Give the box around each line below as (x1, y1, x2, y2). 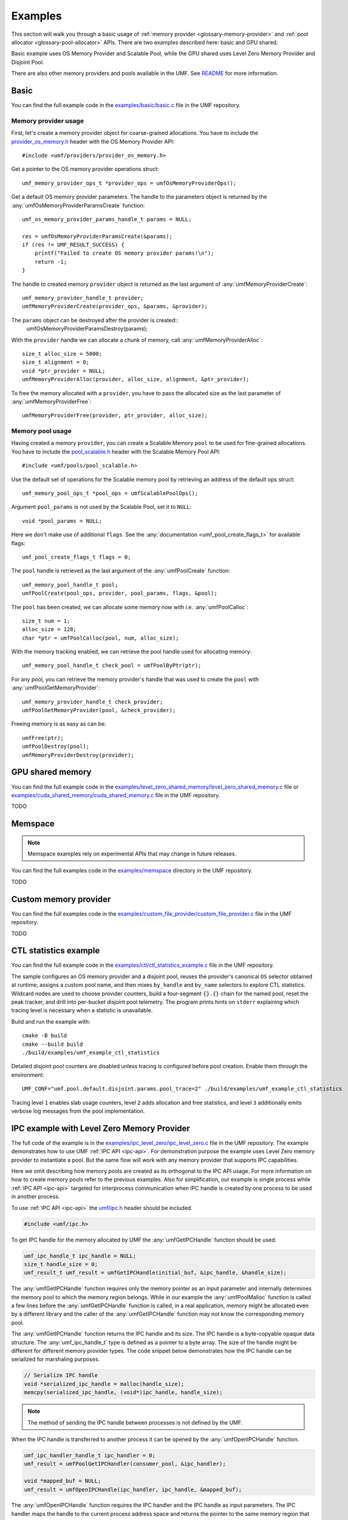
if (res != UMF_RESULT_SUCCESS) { (22, 241, 125, 249)
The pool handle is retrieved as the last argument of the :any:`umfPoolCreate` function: (11, 567, 230, 575)
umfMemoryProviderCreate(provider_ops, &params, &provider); (22, 303, 208, 310)
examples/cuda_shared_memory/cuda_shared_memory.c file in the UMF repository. (11, 791, 220, 799)
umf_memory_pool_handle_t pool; (22, 581, 118, 588)
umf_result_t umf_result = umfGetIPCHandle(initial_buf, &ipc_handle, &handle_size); (24, 1270, 287, 1276)
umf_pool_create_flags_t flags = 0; (22, 553, 131, 561)
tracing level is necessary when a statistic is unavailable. (11, 1007, 153, 1014)
